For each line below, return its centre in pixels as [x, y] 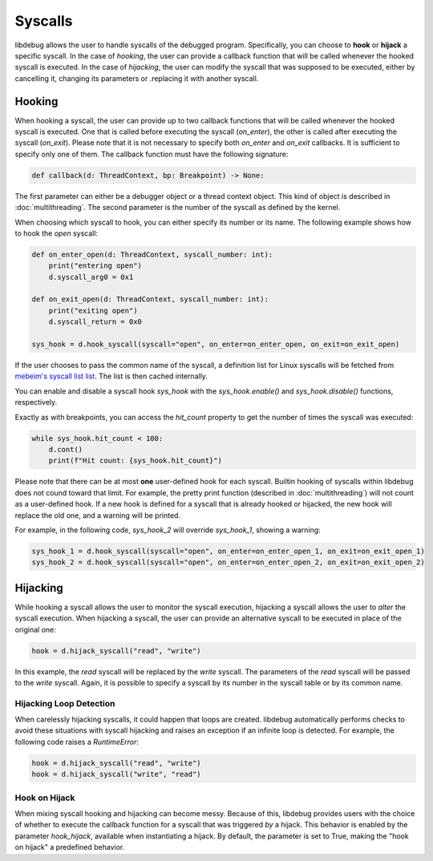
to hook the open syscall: [57, 233]
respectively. [36, 402]
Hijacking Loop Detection [65, 703]
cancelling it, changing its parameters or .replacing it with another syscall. [137, 78]
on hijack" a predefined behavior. [70, 847]
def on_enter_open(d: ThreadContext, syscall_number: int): [152, 254]
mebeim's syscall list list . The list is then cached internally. [111, 376]
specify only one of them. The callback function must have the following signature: [152, 154]
